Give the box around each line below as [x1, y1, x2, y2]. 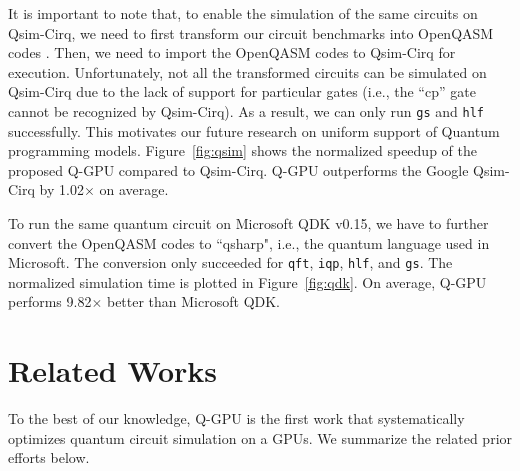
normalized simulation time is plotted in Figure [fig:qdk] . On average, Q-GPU [8, 271, 487, 292]
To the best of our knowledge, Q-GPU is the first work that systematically [8, 408, 465, 429]
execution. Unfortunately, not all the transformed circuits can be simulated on [8, 61, 487, 82]
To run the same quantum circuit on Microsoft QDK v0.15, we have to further [8, 213, 489, 233]
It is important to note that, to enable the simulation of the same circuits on [8, 3, 478, 23]
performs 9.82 [8, 291, 92, 312]
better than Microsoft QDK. [106, 291, 280, 312]
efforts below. [8, 447, 90, 468]
